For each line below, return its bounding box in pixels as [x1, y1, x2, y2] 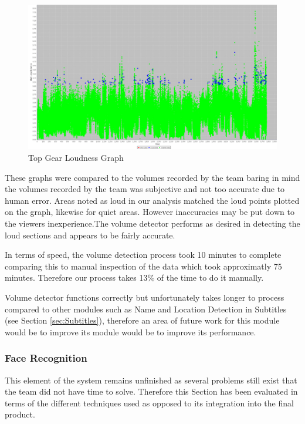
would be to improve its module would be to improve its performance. [5, 325, 256, 338]
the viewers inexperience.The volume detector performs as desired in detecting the [5, 217, 300, 230]
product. [5, 408, 35, 420]
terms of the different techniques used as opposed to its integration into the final [5, 396, 294, 409]
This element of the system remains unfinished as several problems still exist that [5, 373, 297, 386]
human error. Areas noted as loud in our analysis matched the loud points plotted [5, 194, 300, 206]
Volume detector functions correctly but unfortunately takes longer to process [5, 291, 284, 303]
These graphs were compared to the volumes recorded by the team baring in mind [5, 171, 300, 183]
